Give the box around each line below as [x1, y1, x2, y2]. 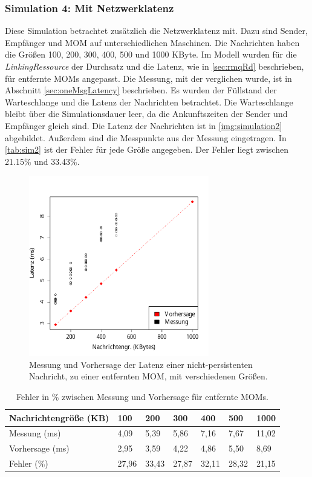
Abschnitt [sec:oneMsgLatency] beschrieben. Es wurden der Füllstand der [5, 84, 277, 96]
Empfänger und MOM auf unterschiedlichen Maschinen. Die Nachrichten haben [5, 36, 300, 48]
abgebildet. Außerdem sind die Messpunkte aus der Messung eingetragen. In [5, 131, 287, 144]
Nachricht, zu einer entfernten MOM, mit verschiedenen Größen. [29, 370, 268, 382]
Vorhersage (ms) [9, 442, 70, 455]
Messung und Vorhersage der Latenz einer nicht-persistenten [29, 358, 253, 370]
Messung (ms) [9, 427, 61, 439]
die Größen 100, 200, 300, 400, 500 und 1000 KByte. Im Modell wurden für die [5, 48, 297, 61]
